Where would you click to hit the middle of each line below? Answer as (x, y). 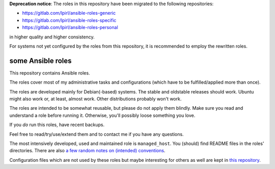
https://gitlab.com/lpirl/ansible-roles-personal (70, 28)
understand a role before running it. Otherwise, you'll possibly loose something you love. (102, 115)
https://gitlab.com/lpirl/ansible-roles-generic (69, 13)
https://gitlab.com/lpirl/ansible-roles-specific (69, 20)
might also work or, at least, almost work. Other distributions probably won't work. (95, 99)
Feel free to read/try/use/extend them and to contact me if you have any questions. (97, 134)
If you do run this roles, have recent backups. (57, 125)
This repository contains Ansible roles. (50, 73)
